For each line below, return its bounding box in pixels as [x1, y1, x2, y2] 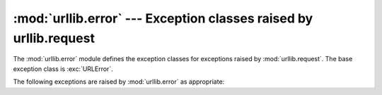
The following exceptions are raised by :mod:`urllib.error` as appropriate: [13, 77, 225, 86]
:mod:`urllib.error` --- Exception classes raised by [13, 11, 313, 26]
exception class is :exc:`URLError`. [13, 64, 113, 73]
